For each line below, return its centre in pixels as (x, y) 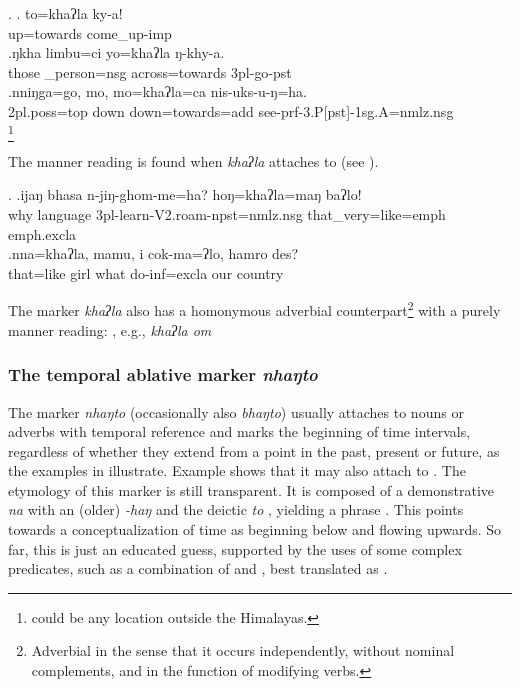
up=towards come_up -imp (90, 32)
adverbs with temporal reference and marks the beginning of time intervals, (239, 431)
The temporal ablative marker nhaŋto (163, 374)
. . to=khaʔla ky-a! (65, 13)
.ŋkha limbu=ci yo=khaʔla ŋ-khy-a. (116, 52)
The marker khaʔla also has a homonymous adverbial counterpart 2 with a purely (254, 309)
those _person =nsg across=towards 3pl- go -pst (150, 71)
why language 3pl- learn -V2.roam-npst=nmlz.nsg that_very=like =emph (227, 214)
